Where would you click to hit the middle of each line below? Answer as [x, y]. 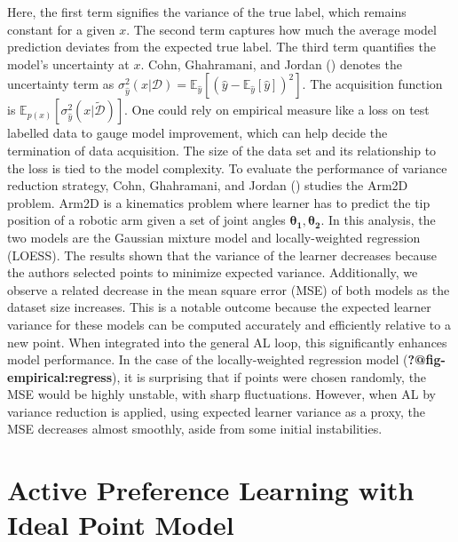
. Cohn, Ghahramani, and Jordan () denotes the [271, 64]
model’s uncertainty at [68, 64]
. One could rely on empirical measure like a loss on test [277, 110]
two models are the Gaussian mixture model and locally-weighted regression [214, 237]
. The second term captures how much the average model [281, 29]
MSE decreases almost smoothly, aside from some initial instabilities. [195, 429]
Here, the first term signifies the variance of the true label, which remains [207, 12]
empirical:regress [60, 376]
